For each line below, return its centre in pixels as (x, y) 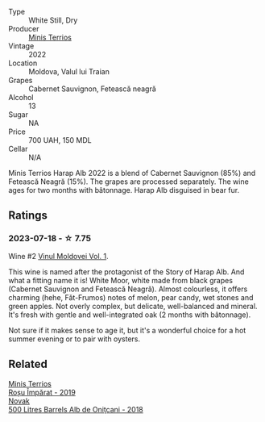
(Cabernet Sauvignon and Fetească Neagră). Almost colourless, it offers (128, 289)
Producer (24, 29)
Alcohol (21, 97)
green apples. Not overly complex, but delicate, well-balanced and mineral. (133, 306)
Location (23, 63)
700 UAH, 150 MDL (60, 140)
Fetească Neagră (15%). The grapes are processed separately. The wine (129, 182)
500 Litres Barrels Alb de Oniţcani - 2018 (76, 409)
